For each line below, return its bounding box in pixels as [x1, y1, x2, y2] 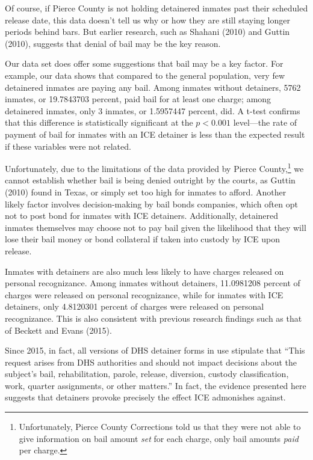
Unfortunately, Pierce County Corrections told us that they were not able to [19, 420, 301, 433]
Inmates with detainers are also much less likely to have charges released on [5, 265, 284, 277]
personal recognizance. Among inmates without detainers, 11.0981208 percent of [5, 277, 300, 289]
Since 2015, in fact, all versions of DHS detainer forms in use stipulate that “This [5, 344, 305, 357]
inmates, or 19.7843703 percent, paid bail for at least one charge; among [5, 93, 271, 105]
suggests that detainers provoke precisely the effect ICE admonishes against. [5, 391, 286, 403]
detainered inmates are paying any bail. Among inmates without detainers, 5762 [5, 81, 301, 93]
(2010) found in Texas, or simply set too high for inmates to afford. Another [5, 185, 287, 198]
